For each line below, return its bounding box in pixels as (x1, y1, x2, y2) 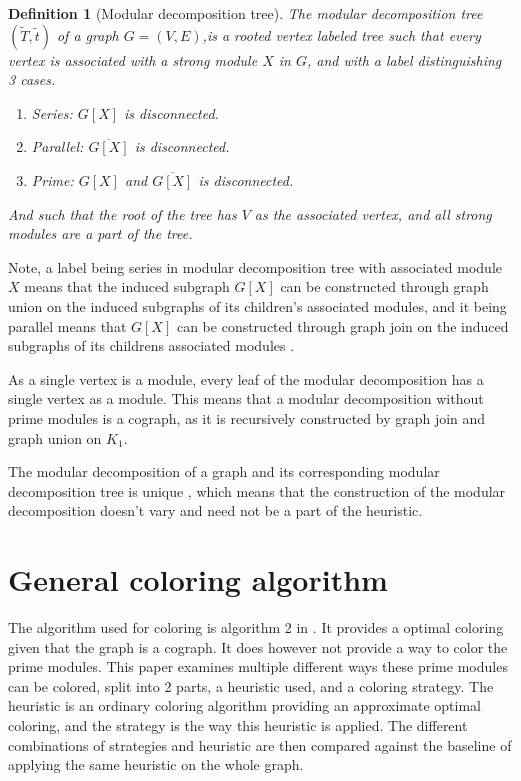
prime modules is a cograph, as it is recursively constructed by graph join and (8, 407, 486, 428)
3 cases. (8, 69, 56, 90)
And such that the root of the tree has (8, 203, 237, 224)
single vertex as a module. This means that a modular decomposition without (8, 388, 484, 409)
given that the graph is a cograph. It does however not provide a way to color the (8, 636, 508, 657)
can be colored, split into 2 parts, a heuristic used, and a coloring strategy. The (8, 675, 494, 696)
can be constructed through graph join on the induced (176, 315, 509, 336)
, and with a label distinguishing (306, 49, 502, 70)
